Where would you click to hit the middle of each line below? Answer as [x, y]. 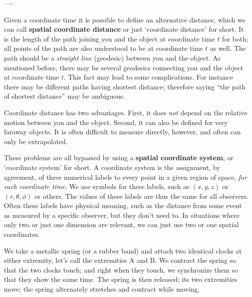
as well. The [228, 48]
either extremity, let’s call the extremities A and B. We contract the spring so [120, 260]
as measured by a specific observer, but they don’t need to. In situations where [122, 215]
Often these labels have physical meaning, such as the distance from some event [123, 205]
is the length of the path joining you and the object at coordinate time [109, 38]
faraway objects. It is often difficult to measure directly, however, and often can [122, 132]
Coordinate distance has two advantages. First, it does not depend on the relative [126, 112]
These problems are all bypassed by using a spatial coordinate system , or [119, 158]
